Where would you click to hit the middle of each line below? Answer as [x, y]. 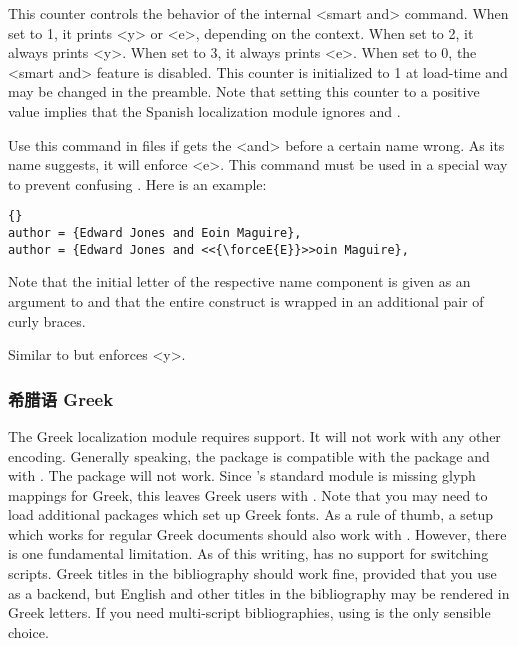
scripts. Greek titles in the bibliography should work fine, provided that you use [252, 573]
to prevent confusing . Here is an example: [137, 183]
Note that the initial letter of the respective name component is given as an [239, 281]
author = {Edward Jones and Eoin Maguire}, [155, 233]
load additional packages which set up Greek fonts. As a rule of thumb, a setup [251, 514]
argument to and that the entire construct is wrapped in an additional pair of [246, 300]
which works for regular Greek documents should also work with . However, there [257, 533]
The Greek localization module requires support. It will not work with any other [254, 435]
